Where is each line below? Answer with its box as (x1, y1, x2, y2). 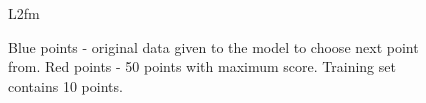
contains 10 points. (8, 75, 123, 96)
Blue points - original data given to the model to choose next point (8, 36, 419, 57)
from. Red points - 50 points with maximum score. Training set (8, 56, 396, 77)
